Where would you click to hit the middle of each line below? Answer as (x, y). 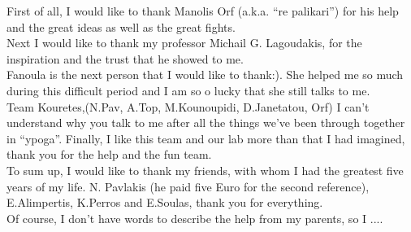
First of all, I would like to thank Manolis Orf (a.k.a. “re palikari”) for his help (203, 11)
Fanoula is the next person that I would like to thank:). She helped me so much (205, 74)
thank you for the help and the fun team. (109, 154)
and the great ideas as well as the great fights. (121, 26)
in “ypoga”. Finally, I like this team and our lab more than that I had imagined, (206, 138)
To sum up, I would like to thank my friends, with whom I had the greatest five (205, 170)
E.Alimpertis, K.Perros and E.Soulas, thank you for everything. (165, 202)
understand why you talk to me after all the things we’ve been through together (206, 123)
